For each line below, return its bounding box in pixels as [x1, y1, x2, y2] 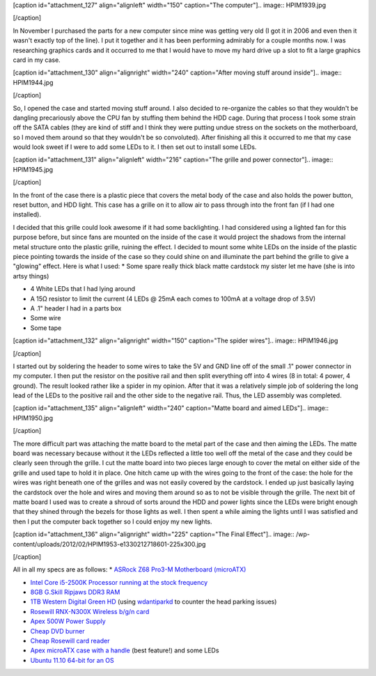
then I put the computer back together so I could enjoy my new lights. [13, 517, 212, 526]
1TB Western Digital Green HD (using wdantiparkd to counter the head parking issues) [30, 597, 277, 606]
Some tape [30, 324, 62, 332]
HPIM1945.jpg [13, 165, 54, 173]
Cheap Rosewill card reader [30, 637, 110, 645]
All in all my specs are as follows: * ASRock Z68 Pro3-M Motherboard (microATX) [13, 565, 246, 574]
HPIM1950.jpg [13, 414, 54, 422]
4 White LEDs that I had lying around [30, 285, 136, 293]
